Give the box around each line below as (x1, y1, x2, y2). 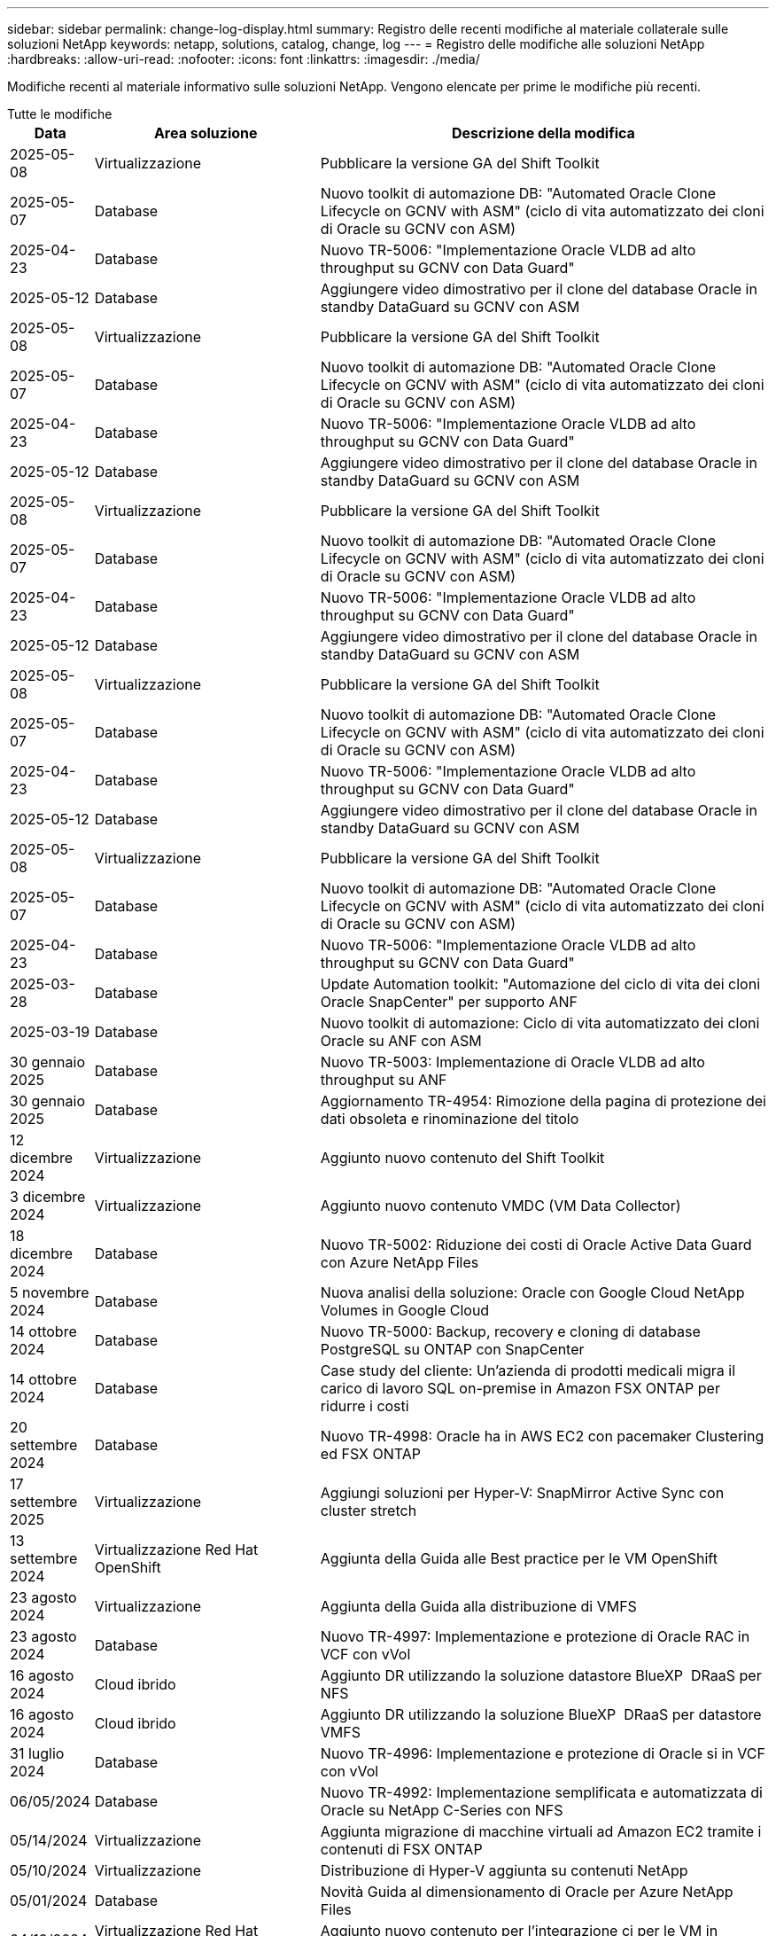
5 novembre (10, 1284, 89, 1301)
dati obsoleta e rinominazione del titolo (320, 1110, 579, 1128)
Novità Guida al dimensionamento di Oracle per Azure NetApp (320, 1883, 733, 1901)
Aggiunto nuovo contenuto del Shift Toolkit (320, 1149, 605, 1167)
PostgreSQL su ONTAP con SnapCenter (320, 1340, 585, 1358)
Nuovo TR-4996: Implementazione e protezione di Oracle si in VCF (320, 1745, 765, 1762)
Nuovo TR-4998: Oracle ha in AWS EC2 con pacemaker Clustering (320, 1427, 764, 1445)
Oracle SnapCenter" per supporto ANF (320, 993, 578, 1011)
